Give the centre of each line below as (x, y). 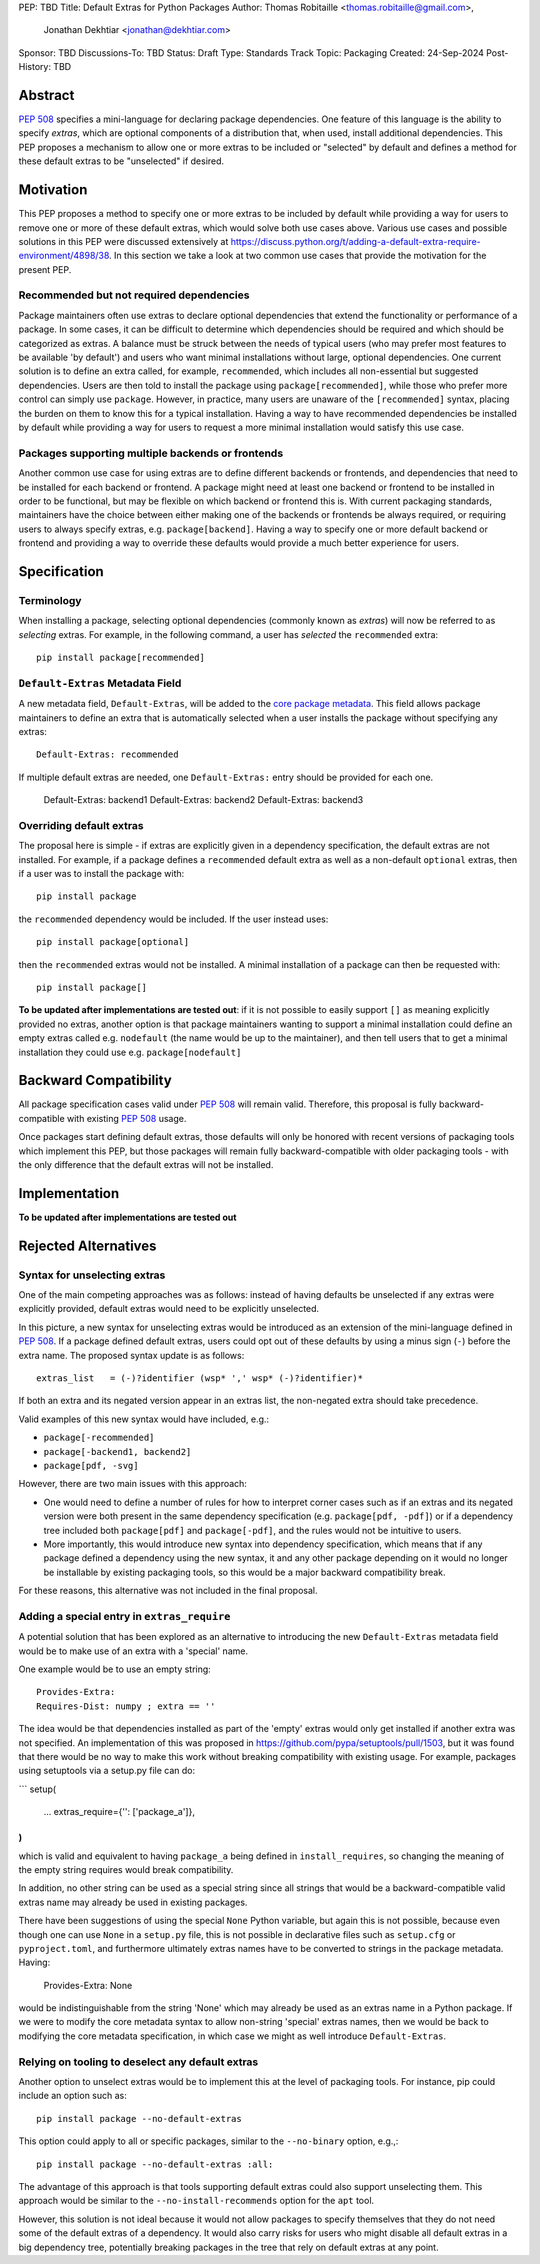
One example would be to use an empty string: (115, 1669)
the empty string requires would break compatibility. (126, 1869)
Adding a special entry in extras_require (124, 1616)
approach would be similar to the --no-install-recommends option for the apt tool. (196, 2201)
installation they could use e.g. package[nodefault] (130, 1052)
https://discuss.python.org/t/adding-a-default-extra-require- (355, 241)
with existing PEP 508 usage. (126, 1118)
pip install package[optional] (113, 942)
